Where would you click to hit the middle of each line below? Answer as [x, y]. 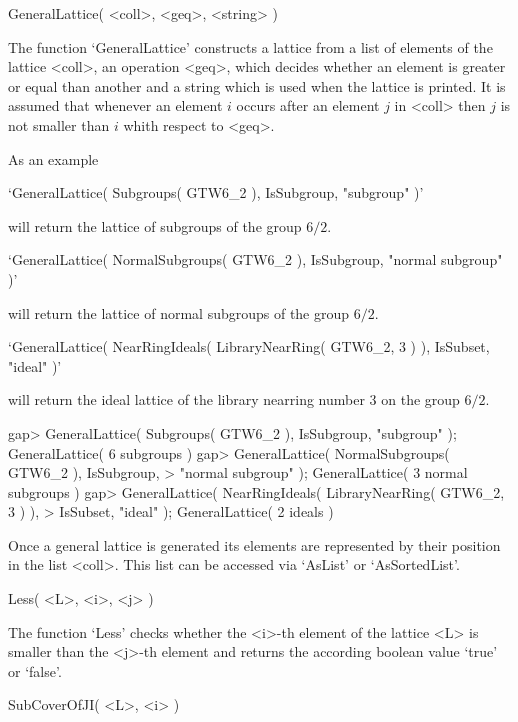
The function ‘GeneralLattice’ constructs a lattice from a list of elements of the [250, 46]
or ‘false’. [35, 670]
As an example [53, 158]
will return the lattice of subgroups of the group [155, 225]
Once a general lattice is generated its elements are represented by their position [254, 544]
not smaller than [59, 124]
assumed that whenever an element [115, 105]
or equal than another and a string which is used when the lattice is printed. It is [257, 85]
